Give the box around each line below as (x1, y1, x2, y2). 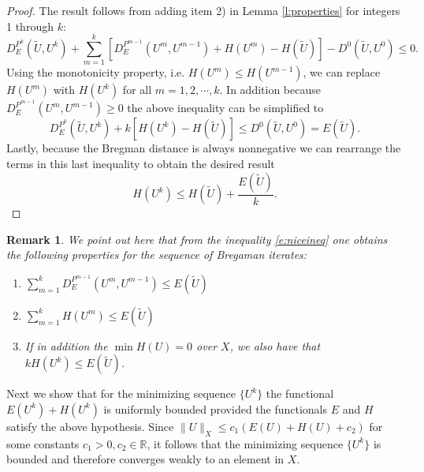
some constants (6, 435, 80, 451)
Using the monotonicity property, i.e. (6, 64, 185, 81)
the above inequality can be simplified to (127, 99, 324, 116)
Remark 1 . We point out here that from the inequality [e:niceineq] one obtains (6, 230, 388, 247)
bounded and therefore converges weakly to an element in (6, 451, 285, 467)
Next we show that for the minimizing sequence (6, 385, 236, 402)
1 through (6, 17, 54, 34)
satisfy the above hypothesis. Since (6, 418, 174, 434)
